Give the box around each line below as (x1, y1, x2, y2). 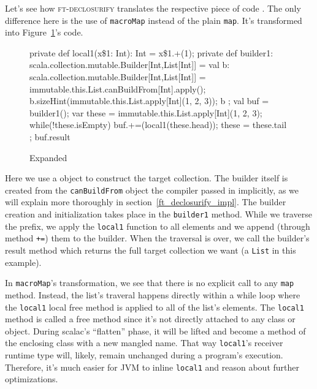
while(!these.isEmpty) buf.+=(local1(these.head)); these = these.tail (29, 118, 287, 131)
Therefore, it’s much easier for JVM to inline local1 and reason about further (5, 360, 300, 373)
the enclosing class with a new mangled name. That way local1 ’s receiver (5, 336, 283, 349)
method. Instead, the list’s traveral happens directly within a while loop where (5, 288, 300, 301)
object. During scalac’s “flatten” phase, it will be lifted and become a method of (5, 324, 306, 337)
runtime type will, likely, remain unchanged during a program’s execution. (5, 349, 283, 361)
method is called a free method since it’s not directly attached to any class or (5, 312, 296, 325)
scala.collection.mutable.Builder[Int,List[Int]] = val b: (29, 58, 230, 71)
